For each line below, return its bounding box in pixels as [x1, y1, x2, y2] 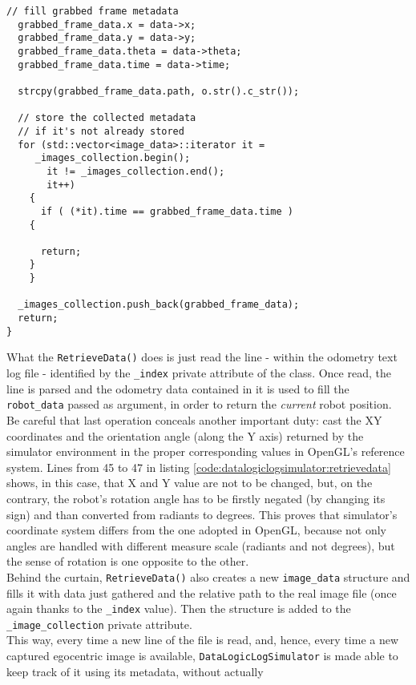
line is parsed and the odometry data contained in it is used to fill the [6, 380, 349, 397]
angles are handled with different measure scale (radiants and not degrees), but [6, 537, 395, 554]
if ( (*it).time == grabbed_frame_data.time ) [40, 205, 293, 217]
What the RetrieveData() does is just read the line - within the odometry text [6, 349, 398, 365]
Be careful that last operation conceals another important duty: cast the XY [6, 411, 382, 428]
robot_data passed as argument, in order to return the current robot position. [6, 396, 392, 413]
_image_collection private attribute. [6, 615, 192, 632]
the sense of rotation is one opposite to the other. [6, 553, 249, 570]
